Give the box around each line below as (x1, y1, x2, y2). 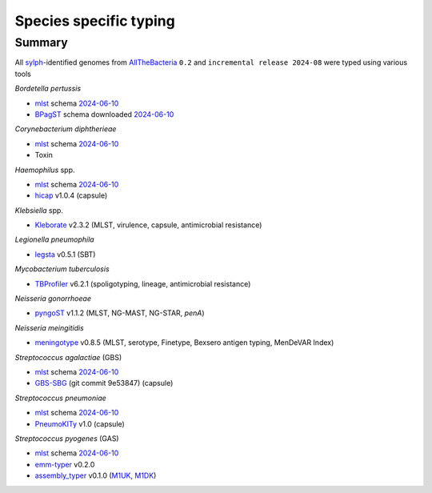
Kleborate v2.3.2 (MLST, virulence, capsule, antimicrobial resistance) (34, 220, 262, 230)
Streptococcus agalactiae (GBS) (14, 352, 122, 362)
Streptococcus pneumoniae (14, 393, 107, 403)
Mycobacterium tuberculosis (14, 264, 110, 274)
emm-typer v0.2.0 (34, 459, 95, 469)
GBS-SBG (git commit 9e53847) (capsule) (34, 379, 174, 388)
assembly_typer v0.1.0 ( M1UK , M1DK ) (34, 471, 157, 480)
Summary (14, 35, 68, 50)
